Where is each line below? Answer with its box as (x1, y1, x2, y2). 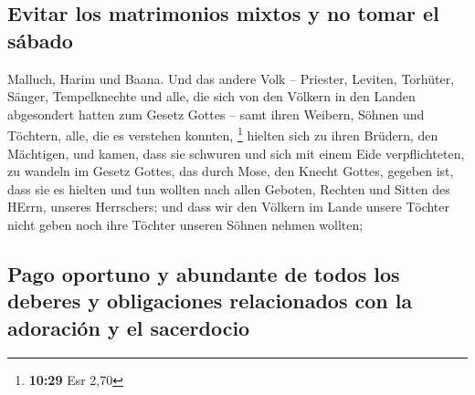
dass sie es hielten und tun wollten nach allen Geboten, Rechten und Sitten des (7, 179, 450, 198)
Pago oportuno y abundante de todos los (7, 259, 400, 287)
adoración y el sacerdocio (7, 313, 250, 341)
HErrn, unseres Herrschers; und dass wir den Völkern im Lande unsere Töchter (7, 197, 450, 216)
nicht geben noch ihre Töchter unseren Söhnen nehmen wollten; (7, 215, 364, 234)
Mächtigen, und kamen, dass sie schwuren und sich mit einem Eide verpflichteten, (7, 143, 465, 162)
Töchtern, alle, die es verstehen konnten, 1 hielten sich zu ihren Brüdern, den (7, 123, 438, 145)
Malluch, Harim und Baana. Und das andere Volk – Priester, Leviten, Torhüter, (7, 68, 455, 88)
